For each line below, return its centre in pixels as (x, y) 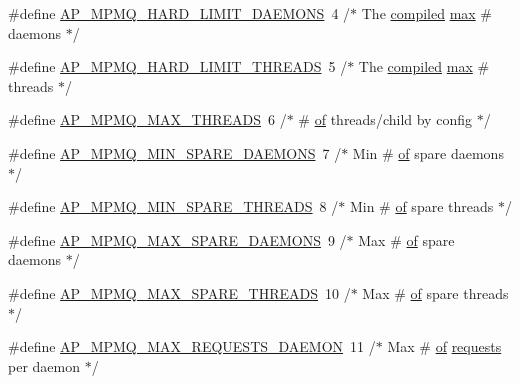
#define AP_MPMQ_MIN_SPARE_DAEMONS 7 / (175, 152)
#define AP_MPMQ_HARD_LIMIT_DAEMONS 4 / (179, 13)
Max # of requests (444, 346)
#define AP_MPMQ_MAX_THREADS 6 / (147, 119)
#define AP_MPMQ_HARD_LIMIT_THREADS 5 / (178, 66)
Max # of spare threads (435, 292)
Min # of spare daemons (428, 152)
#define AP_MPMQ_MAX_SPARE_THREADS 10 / (179, 292)
